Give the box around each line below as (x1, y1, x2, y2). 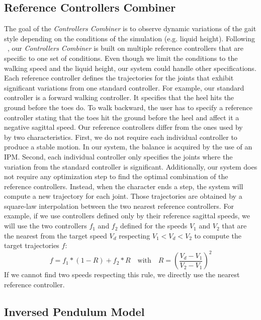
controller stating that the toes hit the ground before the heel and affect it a (4, 112, 239, 122)
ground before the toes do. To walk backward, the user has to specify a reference (4, 102, 253, 112)
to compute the (194, 230, 241, 241)
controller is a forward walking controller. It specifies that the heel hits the (4, 92, 234, 103)
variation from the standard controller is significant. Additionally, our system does (4, 161, 257, 172)
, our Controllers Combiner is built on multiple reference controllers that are (8, 43, 243, 53)
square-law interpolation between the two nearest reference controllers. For (4, 200, 234, 211)
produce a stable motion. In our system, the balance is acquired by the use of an (4, 141, 252, 152)
